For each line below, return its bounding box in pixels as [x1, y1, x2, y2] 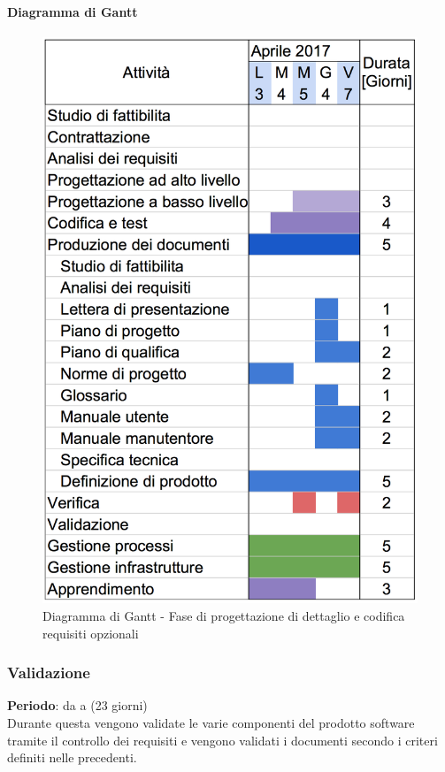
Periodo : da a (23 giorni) [7, 696, 148, 715]
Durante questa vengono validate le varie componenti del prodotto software [7, 714, 415, 732]
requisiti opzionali [42, 623, 139, 642]
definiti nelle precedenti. [7, 748, 137, 767]
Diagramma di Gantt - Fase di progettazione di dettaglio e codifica [42, 607, 405, 625]
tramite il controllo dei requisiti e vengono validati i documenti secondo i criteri [7, 730, 438, 749]
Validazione [7, 661, 90, 684]
